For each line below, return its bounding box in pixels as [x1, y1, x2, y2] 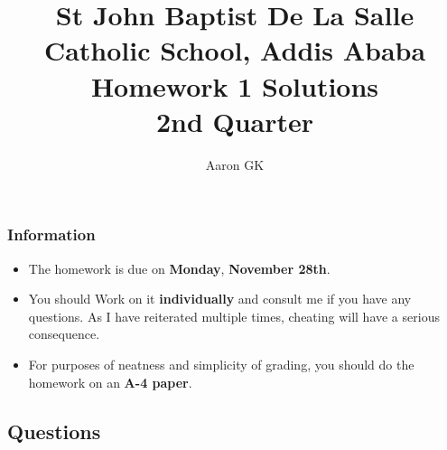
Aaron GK [205, 155, 265, 173]
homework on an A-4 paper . [28, 372, 192, 391]
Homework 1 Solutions [90, 67, 379, 104]
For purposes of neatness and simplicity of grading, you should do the [28, 354, 414, 373]
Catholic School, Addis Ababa [43, 32, 426, 69]
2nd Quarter [155, 102, 314, 139]
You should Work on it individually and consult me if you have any [28, 289, 412, 308]
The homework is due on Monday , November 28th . [28, 258, 331, 277]
